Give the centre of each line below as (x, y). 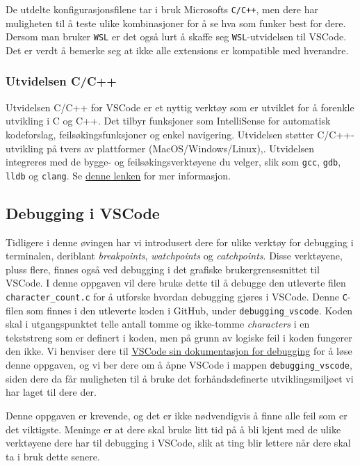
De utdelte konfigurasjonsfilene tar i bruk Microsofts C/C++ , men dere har (162, 9)
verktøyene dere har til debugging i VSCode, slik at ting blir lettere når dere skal (178, 443)
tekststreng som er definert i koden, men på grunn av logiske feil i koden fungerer (179, 337)
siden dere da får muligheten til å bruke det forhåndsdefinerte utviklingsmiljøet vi (180, 378)
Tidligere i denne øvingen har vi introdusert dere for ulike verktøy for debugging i (180, 242)
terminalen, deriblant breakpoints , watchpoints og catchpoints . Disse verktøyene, (174, 256)
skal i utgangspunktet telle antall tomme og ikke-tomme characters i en (158, 324)
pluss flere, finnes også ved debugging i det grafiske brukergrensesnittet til (163, 269)
